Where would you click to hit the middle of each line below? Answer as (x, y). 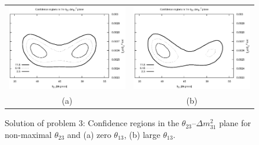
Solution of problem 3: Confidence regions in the (92, 123)
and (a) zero (89, 134)
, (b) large (142, 134)
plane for (235, 123)
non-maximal (28, 134)
